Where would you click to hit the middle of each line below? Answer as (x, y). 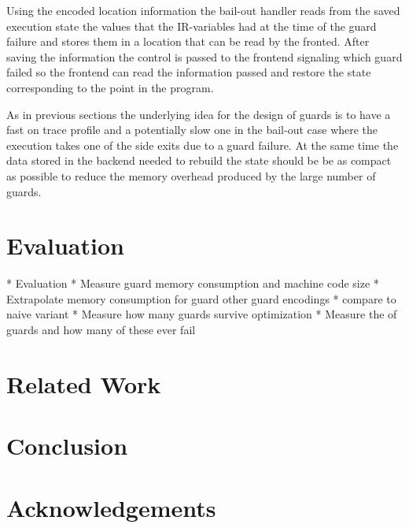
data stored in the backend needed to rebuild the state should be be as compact (199, 160)
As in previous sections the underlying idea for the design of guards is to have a (199, 114)
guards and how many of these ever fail (101, 330)
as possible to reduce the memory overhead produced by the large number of (191, 175)
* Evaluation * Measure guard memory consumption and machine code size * (193, 283)
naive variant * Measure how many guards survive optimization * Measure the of (202, 314)
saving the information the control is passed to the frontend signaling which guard (204, 56)
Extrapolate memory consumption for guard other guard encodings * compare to (201, 298)
